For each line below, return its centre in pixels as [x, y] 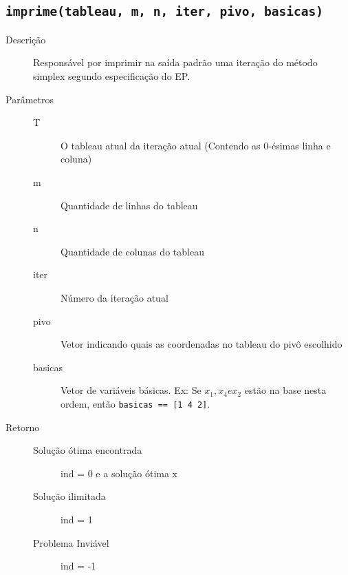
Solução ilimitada [69, 496]
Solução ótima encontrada [88, 450]
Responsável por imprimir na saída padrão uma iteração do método [175, 62]
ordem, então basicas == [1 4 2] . [135, 403]
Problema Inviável [71, 542]
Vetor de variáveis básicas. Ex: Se [131, 390]
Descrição [26, 39]
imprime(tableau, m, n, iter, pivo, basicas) [164, 12]
